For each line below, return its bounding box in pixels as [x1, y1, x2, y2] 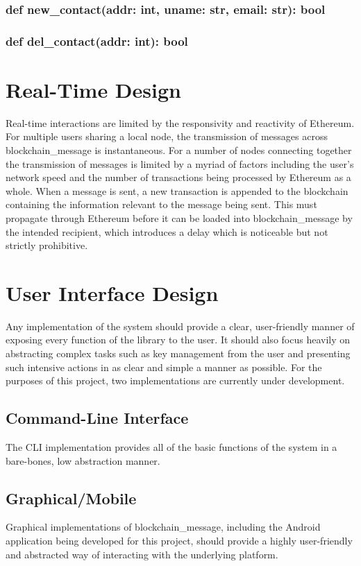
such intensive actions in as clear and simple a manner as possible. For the [6, 359, 322, 374]
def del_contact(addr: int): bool [6, 32, 188, 49]
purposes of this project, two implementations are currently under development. [6, 373, 345, 388]
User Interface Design [6, 278, 219, 307]
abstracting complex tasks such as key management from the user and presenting [6, 346, 351, 361]
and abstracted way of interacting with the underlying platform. [6, 547, 278, 561]
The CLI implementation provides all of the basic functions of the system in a [6, 440, 337, 454]
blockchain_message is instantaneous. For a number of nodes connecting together [6, 143, 352, 157]
